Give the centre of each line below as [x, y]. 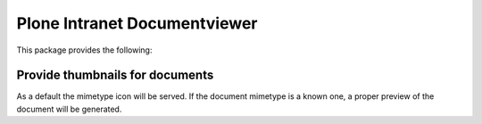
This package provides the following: [84, 50]
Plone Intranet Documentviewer [137, 23]
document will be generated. [69, 109]
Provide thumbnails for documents [115, 75]
